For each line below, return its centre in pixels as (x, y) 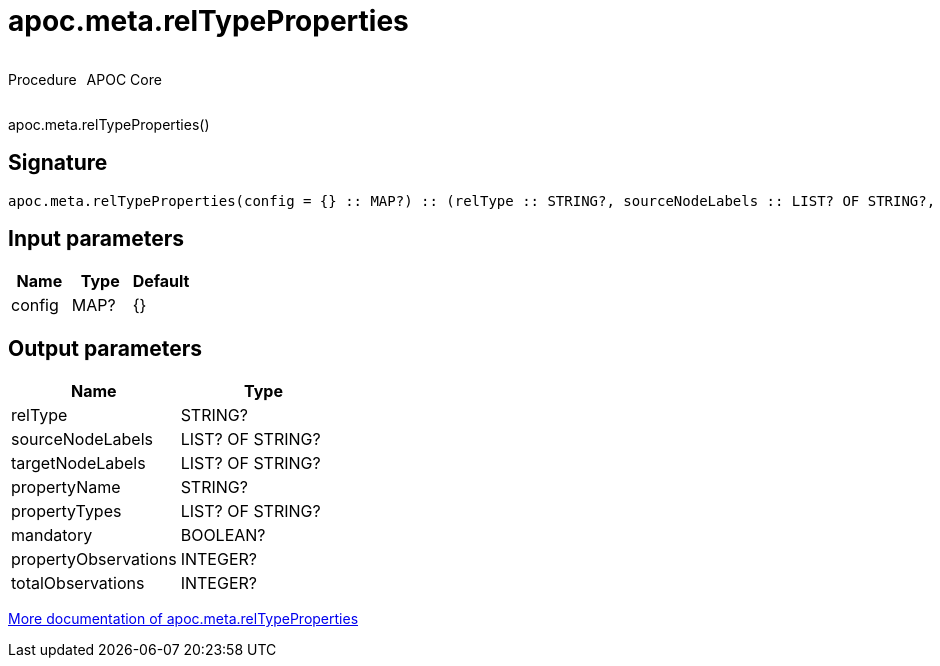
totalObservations (78, 583)
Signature (58, 163)
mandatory (52, 535)
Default (161, 281)
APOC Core (124, 79)
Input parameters (96, 239)
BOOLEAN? (223, 535)
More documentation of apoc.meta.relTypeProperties (183, 619)
